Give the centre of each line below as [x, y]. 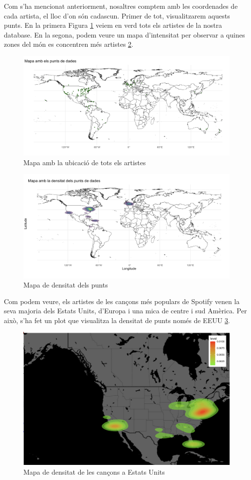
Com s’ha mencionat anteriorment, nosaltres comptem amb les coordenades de [121, 6]
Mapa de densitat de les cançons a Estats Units [94, 471]
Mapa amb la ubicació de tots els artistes [85, 162]
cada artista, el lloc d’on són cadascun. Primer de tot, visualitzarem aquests [117, 15]
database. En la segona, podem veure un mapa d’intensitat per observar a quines [125, 34]
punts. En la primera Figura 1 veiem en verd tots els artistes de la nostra [113, 25]
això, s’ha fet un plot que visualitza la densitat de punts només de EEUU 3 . [117, 320]
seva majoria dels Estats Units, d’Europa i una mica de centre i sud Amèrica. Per [125, 311]
